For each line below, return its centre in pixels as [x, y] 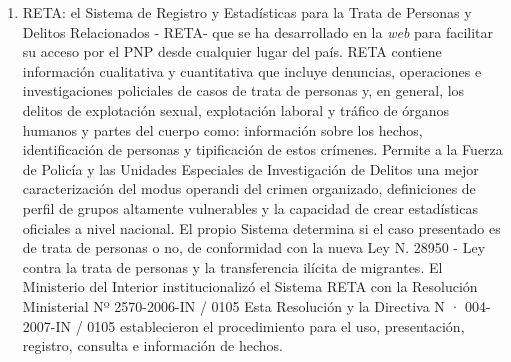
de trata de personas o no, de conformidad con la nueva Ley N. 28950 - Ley [254, 247]
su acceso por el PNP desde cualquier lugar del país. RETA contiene [232, 51]
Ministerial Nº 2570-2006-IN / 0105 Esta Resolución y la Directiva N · [241, 305]
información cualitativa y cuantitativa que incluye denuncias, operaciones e [252, 70]
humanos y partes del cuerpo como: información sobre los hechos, [222, 129]
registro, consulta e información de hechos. [152, 345]
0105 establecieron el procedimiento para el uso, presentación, [276, 325]
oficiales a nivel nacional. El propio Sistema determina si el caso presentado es [261, 227]
